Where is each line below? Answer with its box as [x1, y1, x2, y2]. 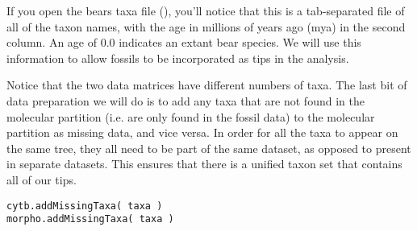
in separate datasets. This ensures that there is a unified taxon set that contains [6, 155, 402, 172]
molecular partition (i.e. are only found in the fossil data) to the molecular [6, 108, 375, 125]
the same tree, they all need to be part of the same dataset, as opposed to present [6, 139, 411, 156]
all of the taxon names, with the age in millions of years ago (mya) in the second [6, 18, 406, 35]
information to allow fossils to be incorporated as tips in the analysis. [6, 49, 349, 66]
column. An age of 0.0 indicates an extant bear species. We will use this [6, 34, 361, 51]
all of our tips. [6, 171, 77, 188]
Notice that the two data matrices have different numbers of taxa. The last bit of [6, 76, 407, 93]
